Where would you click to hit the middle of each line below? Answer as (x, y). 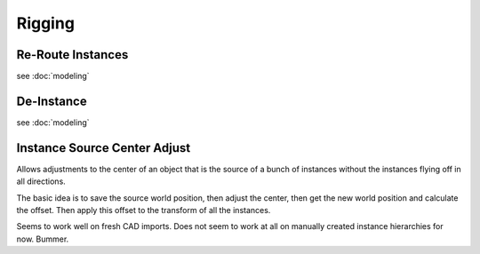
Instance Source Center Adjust (104, 148)
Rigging (46, 23)
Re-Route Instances (72, 55)
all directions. (41, 181)
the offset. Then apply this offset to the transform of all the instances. (144, 210)
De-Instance (52, 101)
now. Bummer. (43, 239)
